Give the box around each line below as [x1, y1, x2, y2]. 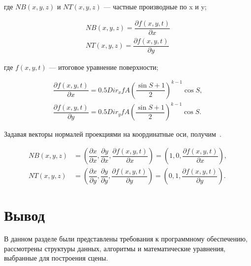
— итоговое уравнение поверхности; [49, 61, 158, 72]
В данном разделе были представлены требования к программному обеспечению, [4, 234, 248, 244]
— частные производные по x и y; [103, 1, 207, 11]
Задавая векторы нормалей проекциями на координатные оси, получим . [4, 129, 221, 139]
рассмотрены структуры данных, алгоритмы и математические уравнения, [4, 243, 226, 253]
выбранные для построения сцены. [4, 253, 108, 263]
